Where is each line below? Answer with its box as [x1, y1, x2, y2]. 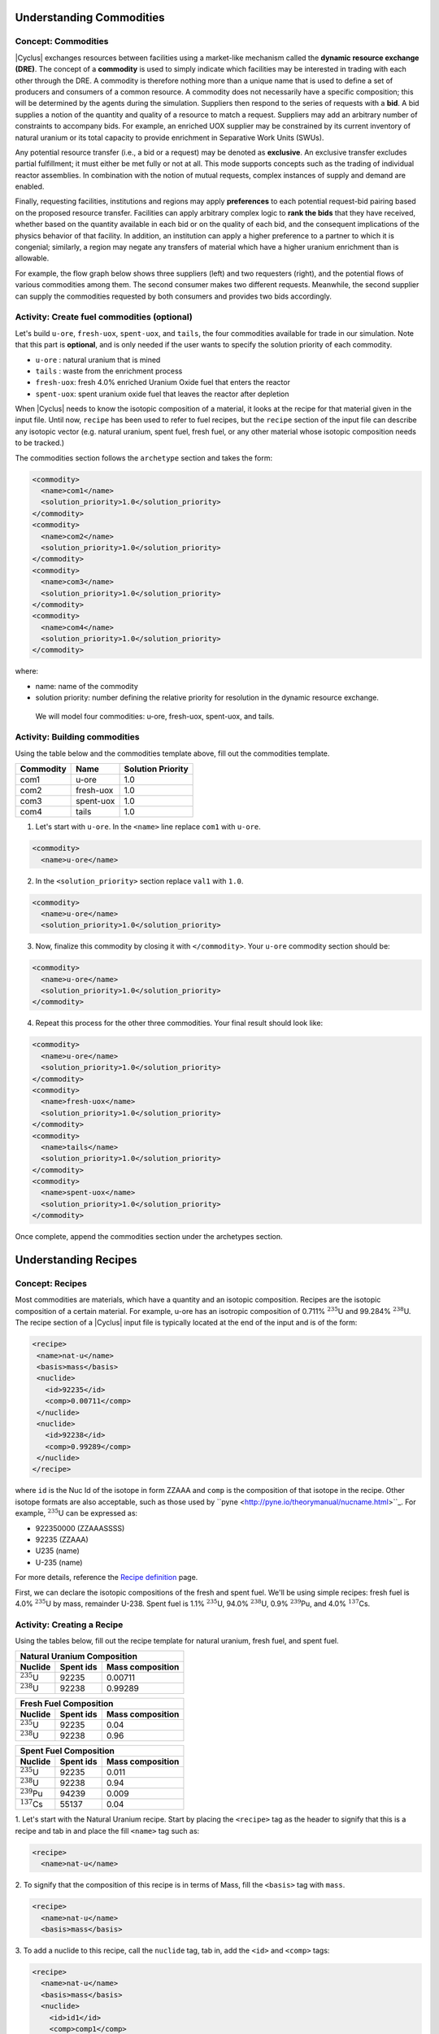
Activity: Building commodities [15, 731, 140, 743]
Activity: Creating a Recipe [15, 1619, 124, 1630]
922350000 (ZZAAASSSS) [35, 1523, 125, 1533]
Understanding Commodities [15, 11, 166, 24]
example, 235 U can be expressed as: [15, 1508, 138, 1518]
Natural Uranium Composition [20, 1651, 138, 1662]
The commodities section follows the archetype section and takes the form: [15, 452, 272, 463]
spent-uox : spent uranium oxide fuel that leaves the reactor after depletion [35, 389, 289, 399]
